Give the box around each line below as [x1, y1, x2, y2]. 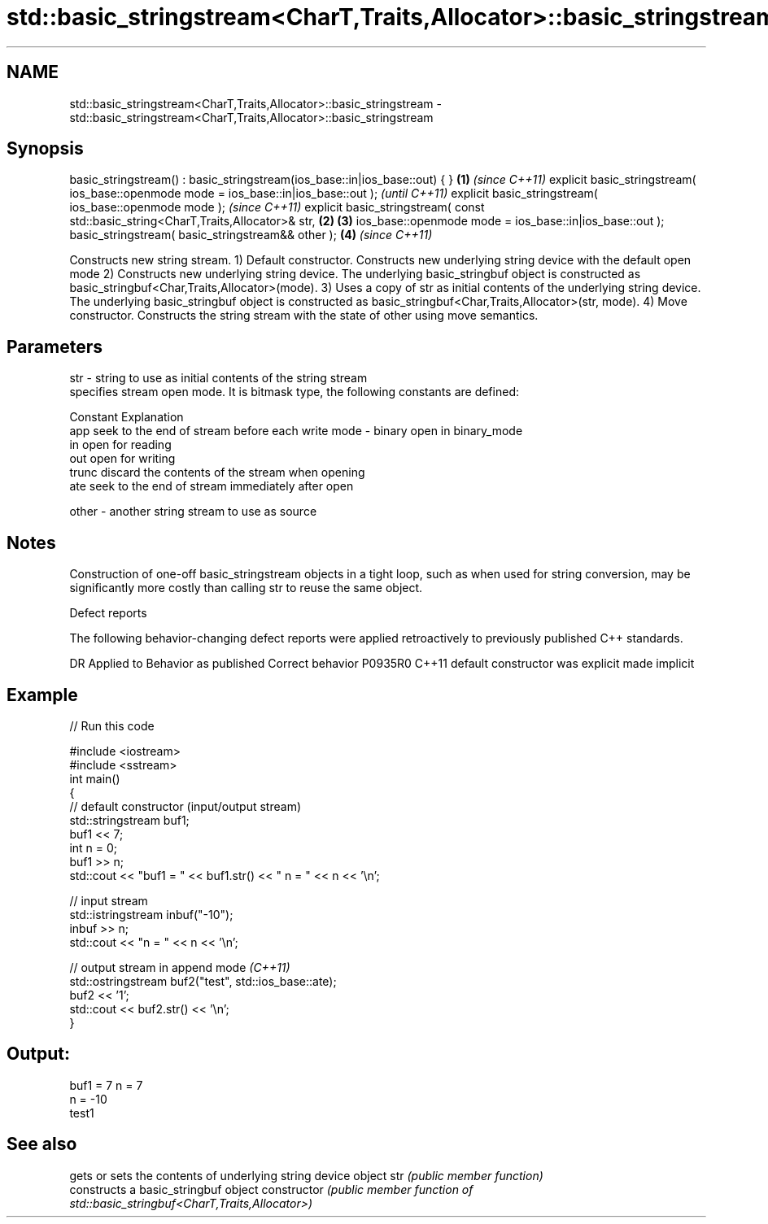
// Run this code [69, 718, 155, 733]
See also [7, 1134, 77, 1155]
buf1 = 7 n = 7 [69, 1078, 143, 1092]
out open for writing [69, 451, 176, 466]
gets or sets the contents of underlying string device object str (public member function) [69, 1168, 543, 1183]
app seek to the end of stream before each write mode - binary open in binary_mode [69, 424, 523, 438]
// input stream [69, 893, 148, 908]
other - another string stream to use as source [69, 504, 317, 519]
